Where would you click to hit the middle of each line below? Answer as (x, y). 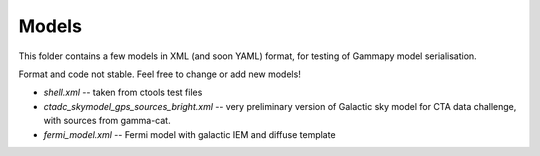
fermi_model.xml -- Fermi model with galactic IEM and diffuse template (189, 134)
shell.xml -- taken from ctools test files (123, 92)
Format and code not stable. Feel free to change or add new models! (160, 74)
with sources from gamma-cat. (107, 121)
